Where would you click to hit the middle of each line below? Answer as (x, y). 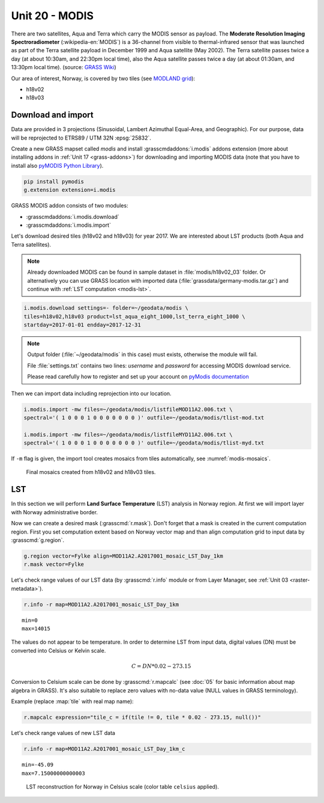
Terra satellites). (31, 244)
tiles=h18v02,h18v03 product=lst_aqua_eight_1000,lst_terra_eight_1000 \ (134, 316)
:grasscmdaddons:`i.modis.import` (68, 225)
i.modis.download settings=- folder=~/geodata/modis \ (106, 308)
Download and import (52, 115)
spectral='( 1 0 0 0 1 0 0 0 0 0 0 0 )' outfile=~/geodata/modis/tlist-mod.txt (144, 417)
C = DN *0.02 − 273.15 (161, 666)
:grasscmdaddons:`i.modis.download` (73, 217)
